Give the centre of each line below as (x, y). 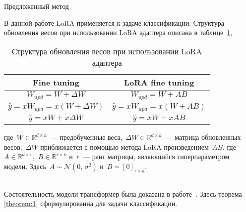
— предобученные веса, (86, 137)
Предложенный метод (36, 6)
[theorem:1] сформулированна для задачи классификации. (91, 203)
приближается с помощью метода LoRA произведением (124, 147)
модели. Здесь (25, 166)
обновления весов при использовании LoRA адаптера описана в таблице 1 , (118, 32)
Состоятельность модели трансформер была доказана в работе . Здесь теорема (123, 193)
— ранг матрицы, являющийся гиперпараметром (156, 156)
